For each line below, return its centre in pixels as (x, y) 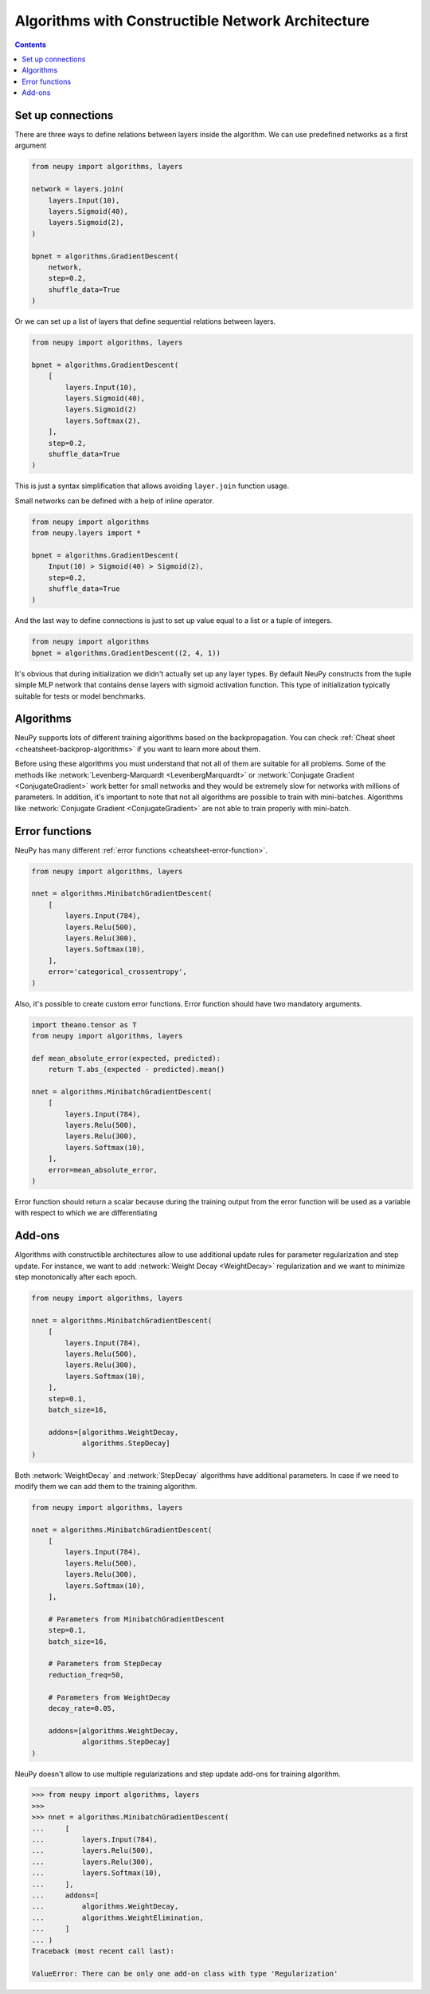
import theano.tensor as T (84, 1025)
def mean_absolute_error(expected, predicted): (126, 1058)
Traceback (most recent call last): (103, 1951)
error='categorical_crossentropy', (117, 972)
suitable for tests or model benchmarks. (80, 696)
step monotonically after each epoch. (76, 1277)
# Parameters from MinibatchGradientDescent (137, 1619)
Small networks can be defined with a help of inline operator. (114, 500)
